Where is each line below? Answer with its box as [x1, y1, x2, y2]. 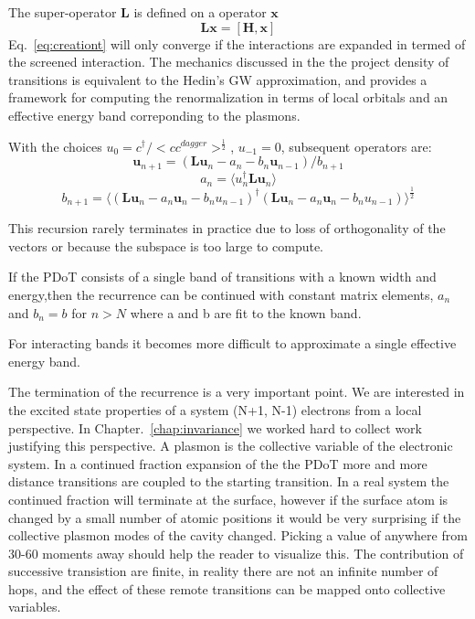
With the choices [8, 136, 102, 155]
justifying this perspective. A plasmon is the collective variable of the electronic [8, 436, 453, 455]
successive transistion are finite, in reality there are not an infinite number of [8, 561, 438, 581]
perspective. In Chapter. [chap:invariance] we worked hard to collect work [8, 418, 422, 437]
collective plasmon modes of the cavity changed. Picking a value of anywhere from [8, 526, 468, 545]
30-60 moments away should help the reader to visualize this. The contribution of [8, 543, 464, 562]
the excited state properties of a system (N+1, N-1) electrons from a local [8, 400, 422, 419]
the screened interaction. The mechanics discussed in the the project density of [8, 52, 449, 71]
